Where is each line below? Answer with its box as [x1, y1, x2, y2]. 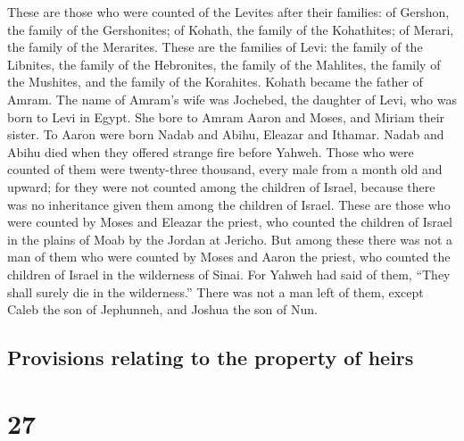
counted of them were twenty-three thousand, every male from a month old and [7, 160, 443, 179]
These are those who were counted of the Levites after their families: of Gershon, [7, 3, 450, 21]
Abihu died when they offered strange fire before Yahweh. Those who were [7, 142, 414, 161]
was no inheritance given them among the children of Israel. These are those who [7, 195, 451, 213]
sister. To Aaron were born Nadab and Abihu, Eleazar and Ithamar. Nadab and [7, 125, 444, 144]
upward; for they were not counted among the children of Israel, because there [7, 177, 435, 196]
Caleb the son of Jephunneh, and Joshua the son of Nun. [7, 300, 318, 319]
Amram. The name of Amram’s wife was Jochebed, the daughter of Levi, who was [7, 89, 457, 108]
